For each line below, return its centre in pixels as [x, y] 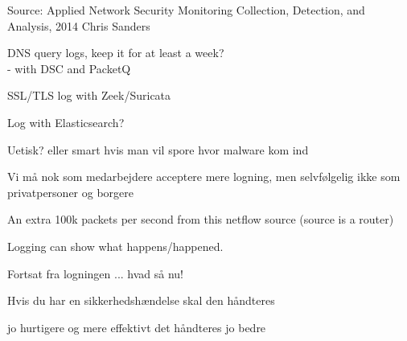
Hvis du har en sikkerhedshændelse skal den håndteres [141, 300]
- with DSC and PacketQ [69, 68]
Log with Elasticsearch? [66, 122]
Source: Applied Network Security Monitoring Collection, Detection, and [186, 10]
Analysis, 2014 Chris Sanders [79, 25]
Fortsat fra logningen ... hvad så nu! [96, 273]
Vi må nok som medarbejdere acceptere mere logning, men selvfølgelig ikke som [204, 177]
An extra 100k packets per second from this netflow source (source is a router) [201, 219]
